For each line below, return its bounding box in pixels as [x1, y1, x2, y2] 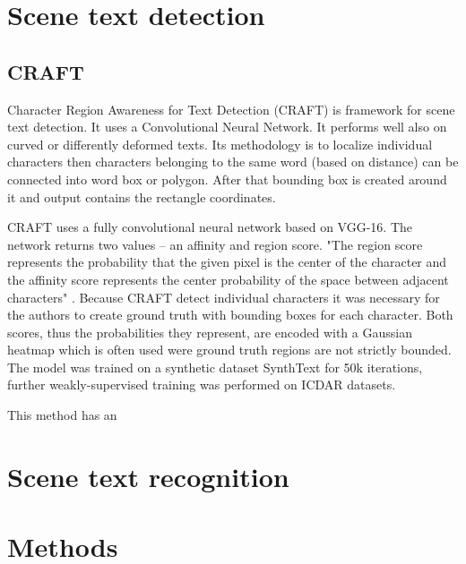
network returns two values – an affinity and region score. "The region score [7, 235, 423, 253]
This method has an [7, 406, 117, 424]
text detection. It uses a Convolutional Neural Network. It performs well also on [7, 117, 447, 136]
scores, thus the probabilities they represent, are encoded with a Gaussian [7, 322, 412, 341]
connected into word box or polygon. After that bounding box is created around [7, 169, 447, 188]
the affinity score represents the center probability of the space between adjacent [7, 269, 449, 288]
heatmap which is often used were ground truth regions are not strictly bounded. [7, 340, 452, 359]
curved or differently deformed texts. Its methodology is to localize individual [7, 134, 433, 153]
